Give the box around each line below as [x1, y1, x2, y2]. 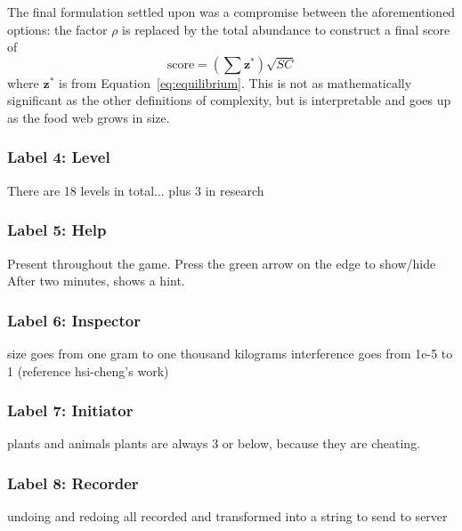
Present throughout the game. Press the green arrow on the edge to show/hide [7, 253, 436, 272]
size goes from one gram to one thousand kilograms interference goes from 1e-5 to [7, 344, 453, 362]
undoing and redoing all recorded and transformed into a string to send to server [7, 507, 448, 526]
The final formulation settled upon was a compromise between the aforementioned [7, 3, 456, 20]
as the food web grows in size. [7, 108, 170, 126]
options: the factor [7, 20, 108, 38]
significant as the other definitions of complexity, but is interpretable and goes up [7, 91, 451, 109]
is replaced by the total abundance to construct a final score [122, 20, 450, 38]
